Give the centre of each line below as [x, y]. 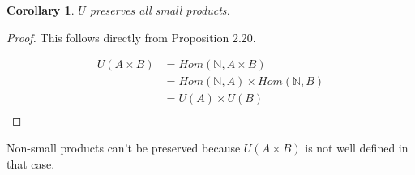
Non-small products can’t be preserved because [124, 147]
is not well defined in [357, 147]
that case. [31, 163]
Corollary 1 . [41, 10]
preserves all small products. [160, 10]
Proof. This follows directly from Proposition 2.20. [131, 37]
